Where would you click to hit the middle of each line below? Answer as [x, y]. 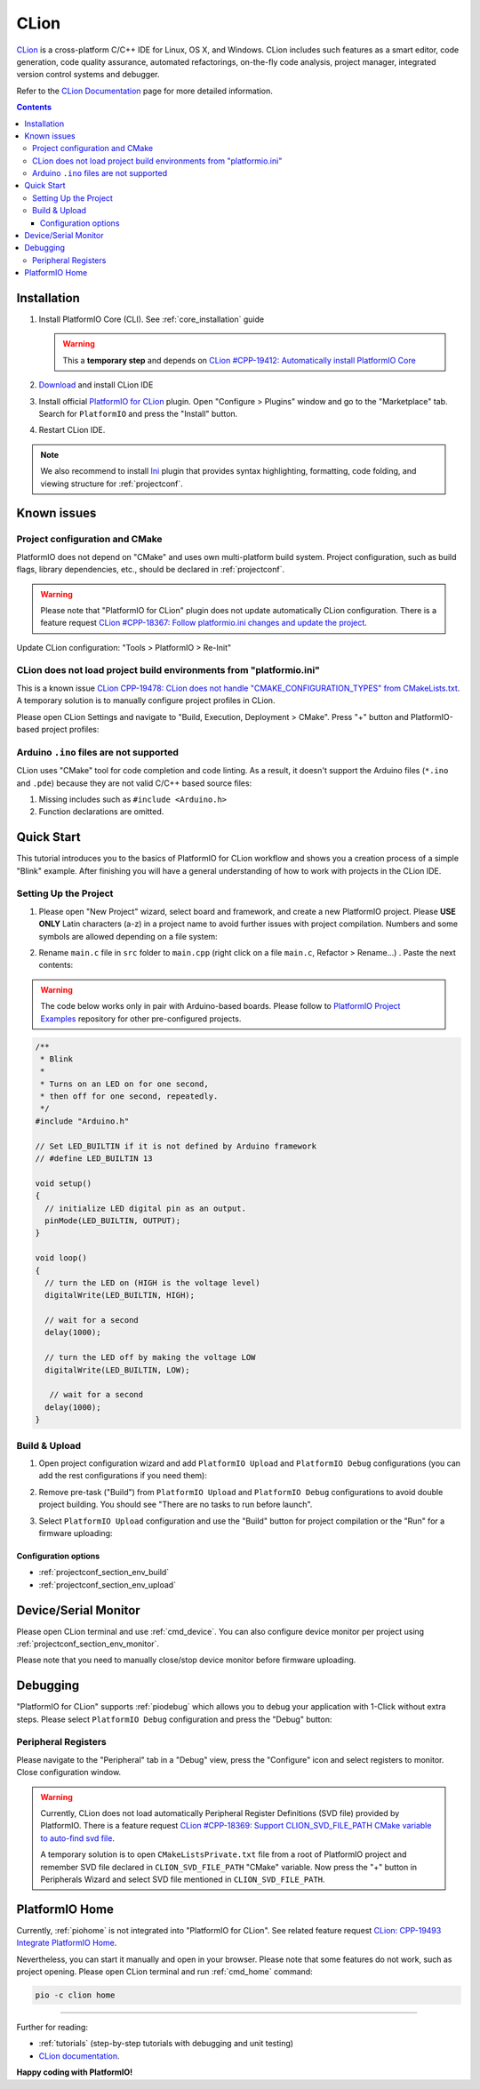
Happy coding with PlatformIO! [75, 2072]
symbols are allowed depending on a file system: [128, 936]
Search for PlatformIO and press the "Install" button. [138, 414]
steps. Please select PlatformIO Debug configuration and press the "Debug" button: [174, 1719]
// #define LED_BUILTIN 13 [94, 1159]
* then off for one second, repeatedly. [129, 1097]
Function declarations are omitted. [101, 812]
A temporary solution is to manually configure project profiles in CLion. [146, 700]
